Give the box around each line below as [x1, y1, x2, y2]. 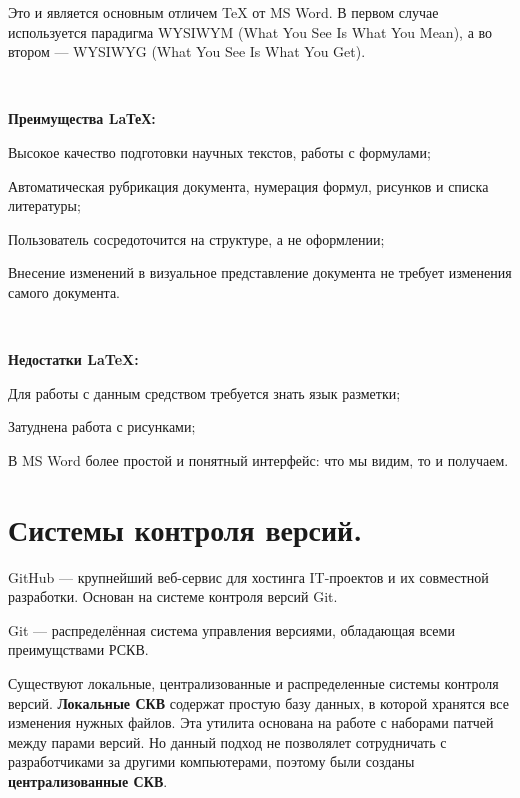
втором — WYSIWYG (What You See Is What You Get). [8, 41, 366, 62]
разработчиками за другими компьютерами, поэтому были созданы [8, 751, 415, 772]
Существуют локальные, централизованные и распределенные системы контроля [8, 673, 499, 693]
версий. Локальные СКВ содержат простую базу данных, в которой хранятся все [8, 692, 509, 713]
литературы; [8, 195, 81, 216]
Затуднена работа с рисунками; [8, 416, 196, 437]
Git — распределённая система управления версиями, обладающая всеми [8, 619, 455, 640]
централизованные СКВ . [8, 770, 168, 791]
